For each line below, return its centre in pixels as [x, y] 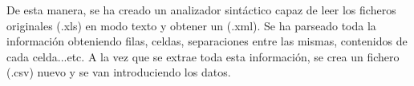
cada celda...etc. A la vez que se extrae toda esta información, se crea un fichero [203, 56]
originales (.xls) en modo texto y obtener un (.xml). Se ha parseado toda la [191, 25]
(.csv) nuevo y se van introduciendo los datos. [119, 72]
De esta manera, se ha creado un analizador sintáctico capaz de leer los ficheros [201, 10]
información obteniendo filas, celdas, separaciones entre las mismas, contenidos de [207, 41]
